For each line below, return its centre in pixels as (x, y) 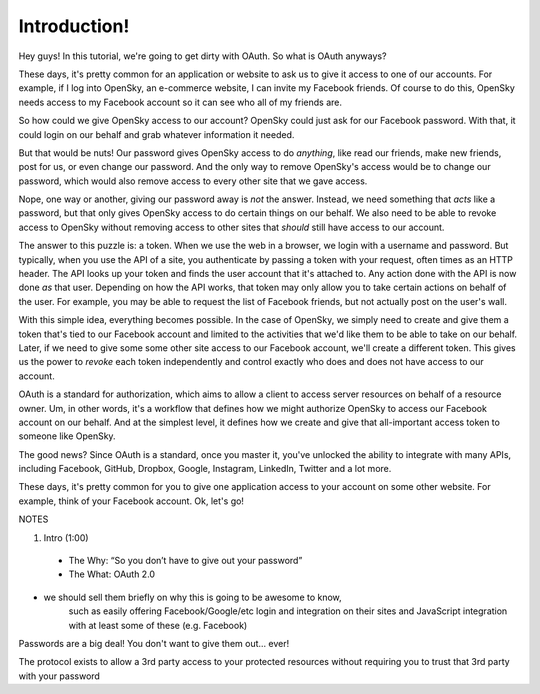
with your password (59, 676)
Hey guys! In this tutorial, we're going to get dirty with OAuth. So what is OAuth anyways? (202, 56)
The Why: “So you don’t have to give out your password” (185, 561)
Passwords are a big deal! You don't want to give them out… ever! (154, 643)
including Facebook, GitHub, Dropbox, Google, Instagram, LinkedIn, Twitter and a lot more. (205, 469)
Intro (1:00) (66, 537)
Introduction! (74, 26)
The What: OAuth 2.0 (111, 574)
